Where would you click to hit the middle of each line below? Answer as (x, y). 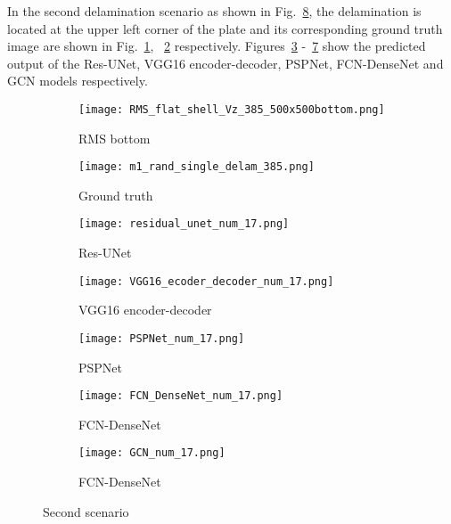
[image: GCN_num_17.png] (152, 453)
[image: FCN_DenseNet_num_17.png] (181, 396)
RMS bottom (115, 138)
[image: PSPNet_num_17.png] (162, 338)
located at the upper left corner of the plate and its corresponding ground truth (225, 28)
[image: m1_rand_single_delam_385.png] (197, 167)
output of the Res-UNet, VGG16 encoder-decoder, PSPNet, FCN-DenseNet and (225, 63)
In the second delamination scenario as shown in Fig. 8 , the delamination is (214, 11)
